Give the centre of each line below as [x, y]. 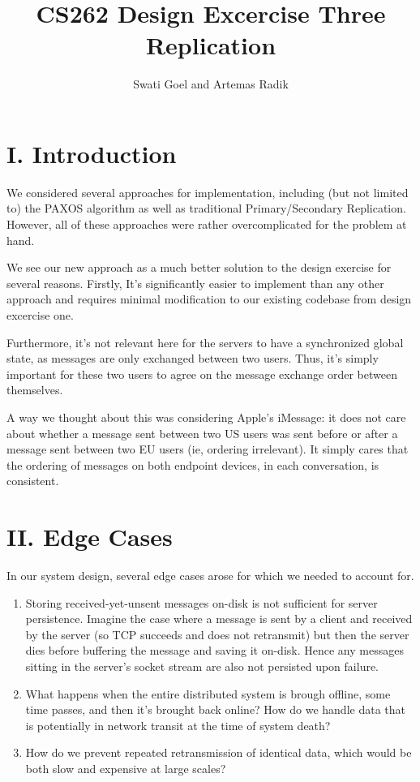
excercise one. [40, 315]
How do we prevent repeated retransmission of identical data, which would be [219, 752]
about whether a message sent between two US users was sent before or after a [202, 433]
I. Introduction [92, 153]
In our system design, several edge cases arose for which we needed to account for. [210, 576]
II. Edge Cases [90, 537]
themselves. [35, 390]
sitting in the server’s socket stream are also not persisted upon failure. [202, 666]
